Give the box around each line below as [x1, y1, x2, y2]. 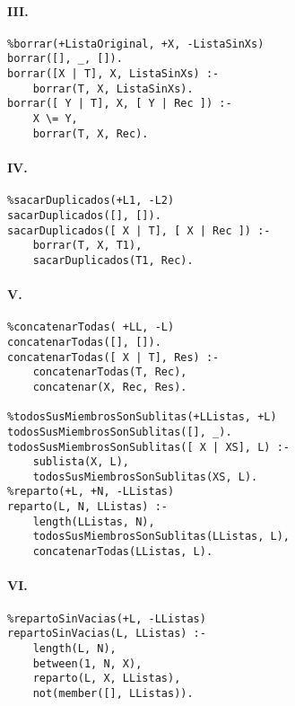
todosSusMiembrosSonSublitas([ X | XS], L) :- [7, 440, 290, 454]
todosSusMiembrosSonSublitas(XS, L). [32, 470, 258, 483]
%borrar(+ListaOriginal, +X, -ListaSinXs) [7, 37, 265, 50]
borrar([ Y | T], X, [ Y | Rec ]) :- [7, 97, 232, 110]
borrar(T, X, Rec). [32, 127, 149, 140]
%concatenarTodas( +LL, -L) [7, 321, 175, 334]
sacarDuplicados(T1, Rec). [32, 253, 194, 267]
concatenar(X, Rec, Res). [32, 380, 187, 393]
